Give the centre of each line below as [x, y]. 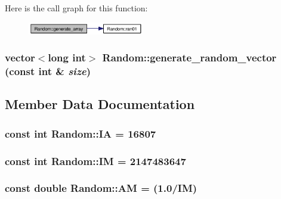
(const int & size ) [48, 71]
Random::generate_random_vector [189, 57]
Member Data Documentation [100, 104]
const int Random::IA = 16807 [81, 133]
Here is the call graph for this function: [76, 8]
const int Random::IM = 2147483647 [95, 161]
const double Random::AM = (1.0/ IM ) [101, 188]
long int [67, 57]
